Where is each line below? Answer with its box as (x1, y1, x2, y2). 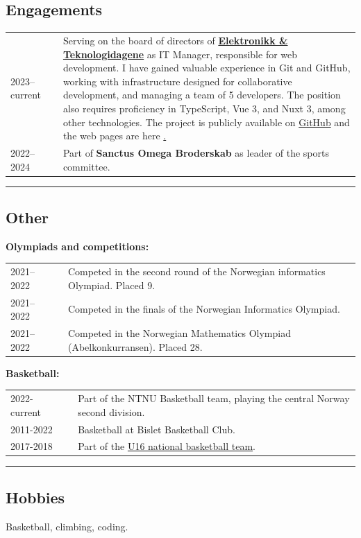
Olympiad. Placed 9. (68, 277, 156, 292)
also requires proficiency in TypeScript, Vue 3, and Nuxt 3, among (62, 101, 346, 115)
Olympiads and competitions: (6, 238, 149, 253)
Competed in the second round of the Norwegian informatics (68, 264, 326, 279)
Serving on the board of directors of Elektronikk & (62, 33, 288, 47)
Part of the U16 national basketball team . (78, 439, 255, 453)
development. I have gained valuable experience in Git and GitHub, (62, 60, 351, 75)
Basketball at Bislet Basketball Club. (78, 422, 235, 436)
